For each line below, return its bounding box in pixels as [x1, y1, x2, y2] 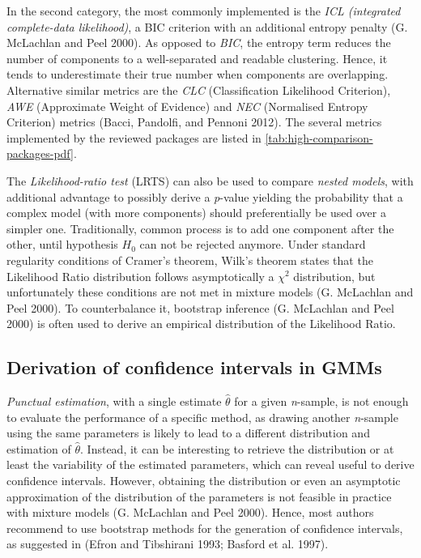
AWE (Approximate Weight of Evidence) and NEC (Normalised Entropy [6, 97, 368, 114]
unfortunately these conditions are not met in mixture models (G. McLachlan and [6, 283, 414, 300]
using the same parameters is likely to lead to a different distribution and [6, 424, 370, 441]
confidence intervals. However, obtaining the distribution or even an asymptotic [6, 472, 401, 489]
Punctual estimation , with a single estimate [6, 393, 222, 410]
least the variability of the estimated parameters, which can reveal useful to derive [6, 456, 415, 473]
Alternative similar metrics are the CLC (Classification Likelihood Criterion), [6, 81, 391, 98]
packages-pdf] [6, 145, 74, 162]
